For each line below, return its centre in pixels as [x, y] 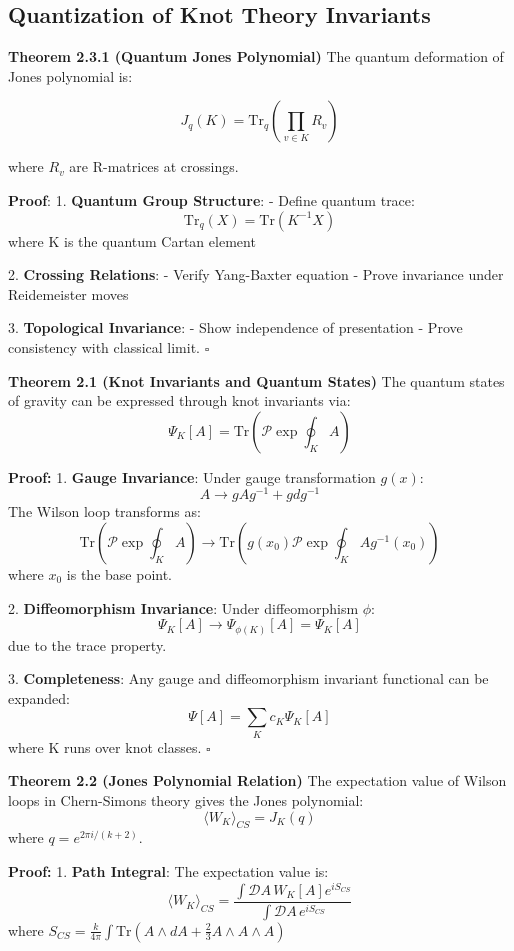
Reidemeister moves [68, 293]
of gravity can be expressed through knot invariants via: [179, 400]
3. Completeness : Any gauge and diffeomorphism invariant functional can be [248, 678]
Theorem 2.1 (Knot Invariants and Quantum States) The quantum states [256, 380]
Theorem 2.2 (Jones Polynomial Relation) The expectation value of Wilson [257, 780]
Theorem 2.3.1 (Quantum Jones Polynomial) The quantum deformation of [256, 56]
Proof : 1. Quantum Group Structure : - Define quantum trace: [211, 199]
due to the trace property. [87, 644]
